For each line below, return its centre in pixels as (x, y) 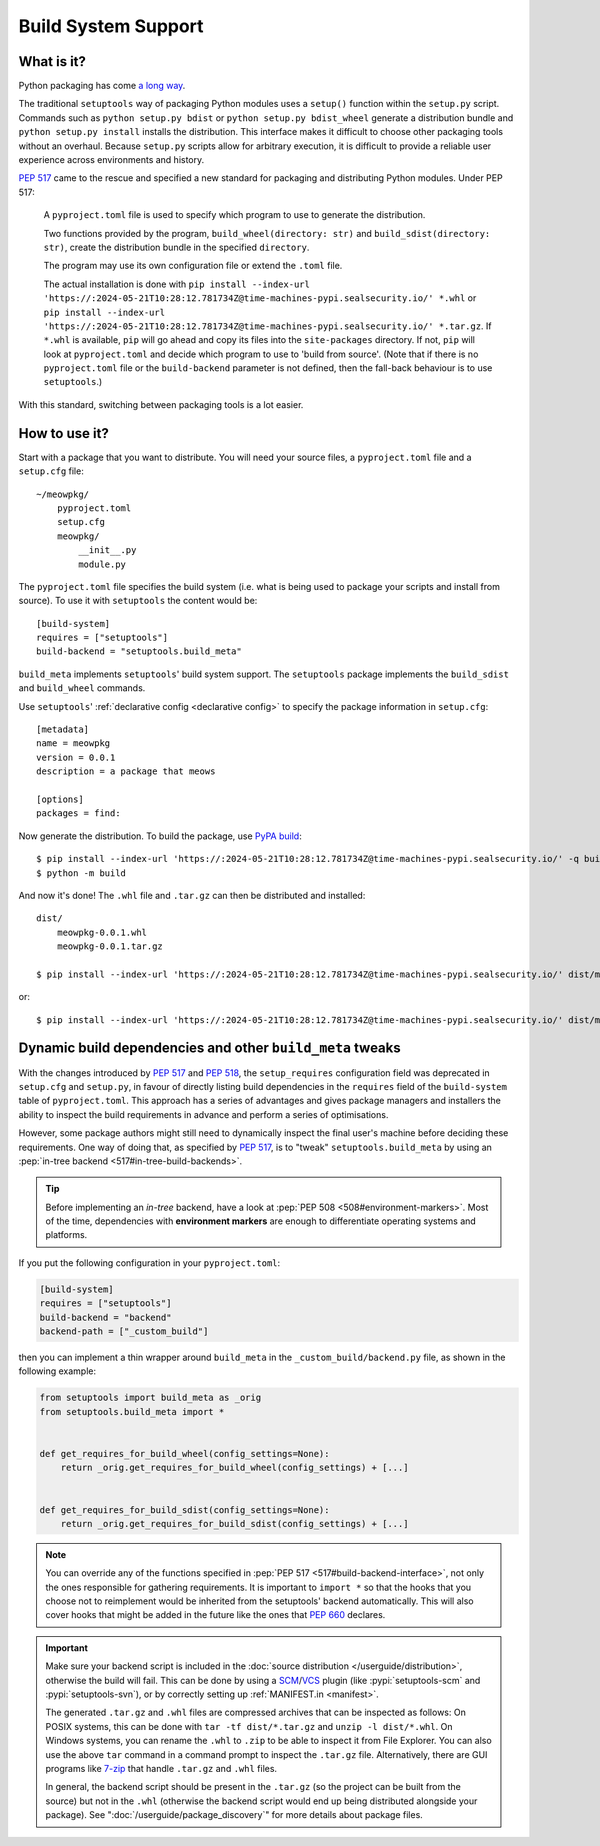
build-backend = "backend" (105, 1317)
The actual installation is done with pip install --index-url (176, 284)
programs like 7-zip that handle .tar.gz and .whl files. (161, 1768)
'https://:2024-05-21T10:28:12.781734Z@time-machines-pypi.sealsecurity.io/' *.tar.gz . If (267, 326)
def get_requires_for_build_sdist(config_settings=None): (184, 1509)
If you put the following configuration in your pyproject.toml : (149, 1262)
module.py (102, 564)
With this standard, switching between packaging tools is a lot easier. (161, 404)
